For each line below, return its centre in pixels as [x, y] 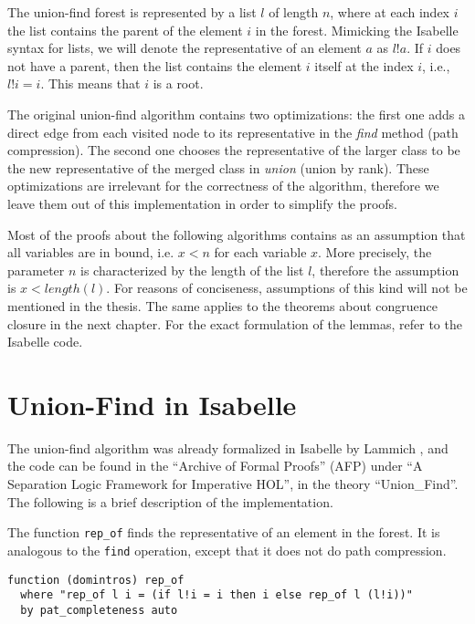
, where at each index [390, 12]
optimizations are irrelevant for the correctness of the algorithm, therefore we [223, 186]
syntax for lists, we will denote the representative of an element [185, 48]
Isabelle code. [45, 342]
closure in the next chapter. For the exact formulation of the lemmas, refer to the [235, 323]
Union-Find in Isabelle [152, 404]
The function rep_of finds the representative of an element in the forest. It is [224, 532]
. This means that [90, 83]
